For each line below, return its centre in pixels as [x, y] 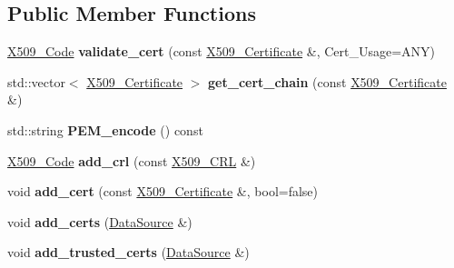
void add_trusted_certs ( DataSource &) [128, 252]
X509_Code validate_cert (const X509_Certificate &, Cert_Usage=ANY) [222, 51]
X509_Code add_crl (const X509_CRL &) [132, 160]
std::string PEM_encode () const [105, 129]
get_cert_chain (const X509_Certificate [327, 81]
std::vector [36, 81]
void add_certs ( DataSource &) [100, 221]
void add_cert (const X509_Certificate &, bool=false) [163, 191]
